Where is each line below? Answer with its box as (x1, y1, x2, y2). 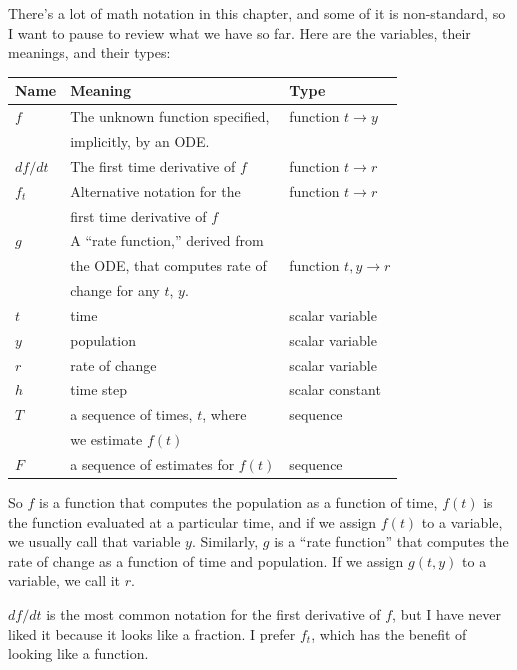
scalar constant (289, 379, 381, 400)
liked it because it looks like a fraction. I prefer (8, 623, 296, 644)
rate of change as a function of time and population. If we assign (8, 550, 404, 571)
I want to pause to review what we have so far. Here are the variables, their (8, 22, 471, 43)
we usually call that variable (8, 531, 181, 552)
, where (202, 404, 247, 425)
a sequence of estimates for (70, 453, 235, 474)
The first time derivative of (70, 155, 236, 176)
